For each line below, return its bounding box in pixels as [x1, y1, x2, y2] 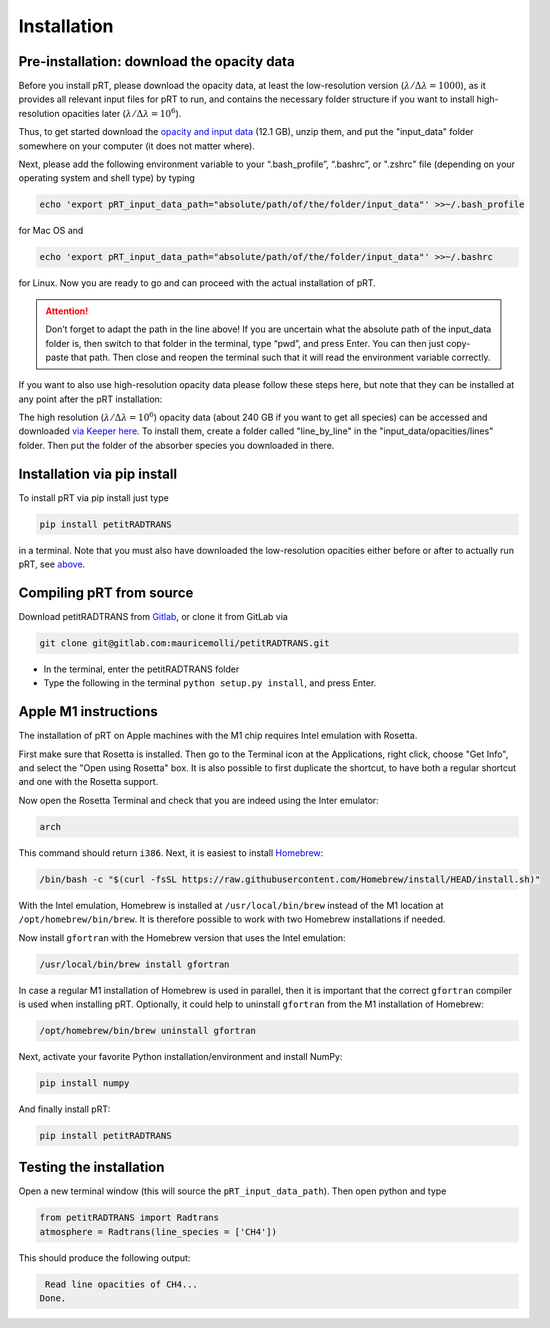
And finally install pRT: [18, 1103, 111, 1115]
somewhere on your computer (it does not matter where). [18, 140, 255, 152]
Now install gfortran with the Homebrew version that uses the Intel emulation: [18, 931, 346, 944]
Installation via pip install [18, 465, 178, 482]
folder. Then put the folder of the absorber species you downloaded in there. [18, 439, 335, 451]
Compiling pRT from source [18, 584, 194, 601]
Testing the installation [18, 1159, 165, 1176]
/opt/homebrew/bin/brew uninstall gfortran [39, 1025, 257, 1036]
